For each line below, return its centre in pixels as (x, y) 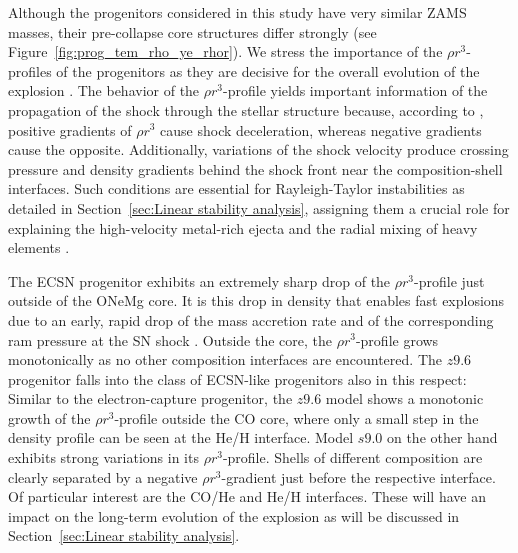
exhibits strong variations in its (103, 457)
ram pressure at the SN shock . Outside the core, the (170, 339)
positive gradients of (70, 129)
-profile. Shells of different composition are (352, 457)
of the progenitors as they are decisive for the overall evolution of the (268, 70)
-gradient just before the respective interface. (358, 476)
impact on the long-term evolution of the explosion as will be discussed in (234, 515)
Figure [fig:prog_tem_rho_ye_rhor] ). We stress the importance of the (225, 51)
